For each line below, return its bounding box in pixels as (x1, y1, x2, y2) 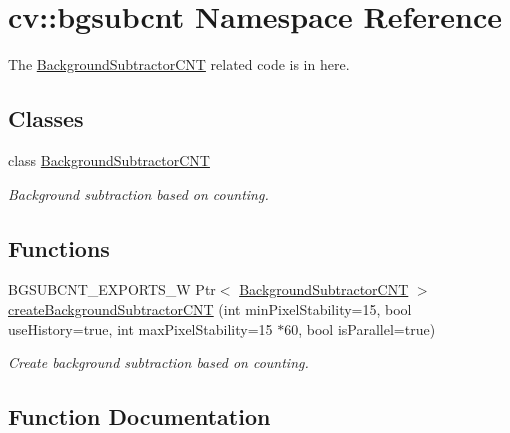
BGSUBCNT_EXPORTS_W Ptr (8, 279, 216, 300)
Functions (8, 232, 110, 263)
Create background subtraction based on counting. (8, 352, 309, 373)
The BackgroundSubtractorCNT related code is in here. (8, 54, 350, 75)
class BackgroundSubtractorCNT (8, 149, 210, 170)
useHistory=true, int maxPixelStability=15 (8, 318, 273, 339)
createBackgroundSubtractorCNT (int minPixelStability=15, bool (8, 298, 412, 319)
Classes (8, 103, 84, 134)
